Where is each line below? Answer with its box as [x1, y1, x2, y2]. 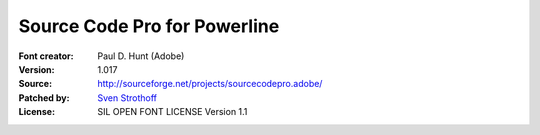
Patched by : [18, 91, 70, 104]
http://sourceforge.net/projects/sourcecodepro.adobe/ [97, 78, 323, 90]
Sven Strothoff [97, 91, 158, 104]
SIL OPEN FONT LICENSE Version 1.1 [97, 106, 248, 118]
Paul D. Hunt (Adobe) [97, 50, 185, 62]
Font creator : [18, 50, 74, 62]
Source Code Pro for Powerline [18, 15, 280, 37]
